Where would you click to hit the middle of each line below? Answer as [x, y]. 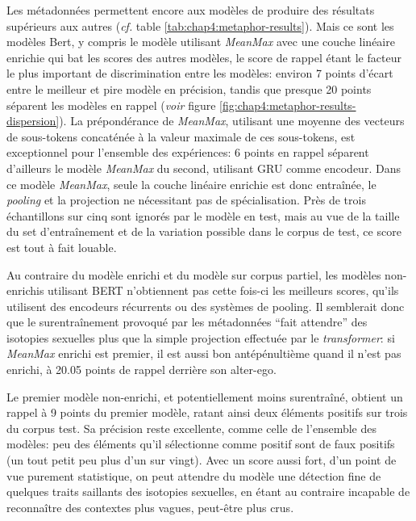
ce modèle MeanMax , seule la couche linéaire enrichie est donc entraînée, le [191, 184]
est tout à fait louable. [62, 247]
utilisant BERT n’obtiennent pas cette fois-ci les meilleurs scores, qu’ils [223, 290]
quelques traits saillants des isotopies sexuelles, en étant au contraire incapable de [208, 492]
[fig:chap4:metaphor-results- [288, 105]
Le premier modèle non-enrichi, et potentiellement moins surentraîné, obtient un [205, 396]
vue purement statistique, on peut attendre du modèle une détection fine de [194, 475]
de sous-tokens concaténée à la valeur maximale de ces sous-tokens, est [181, 136]
